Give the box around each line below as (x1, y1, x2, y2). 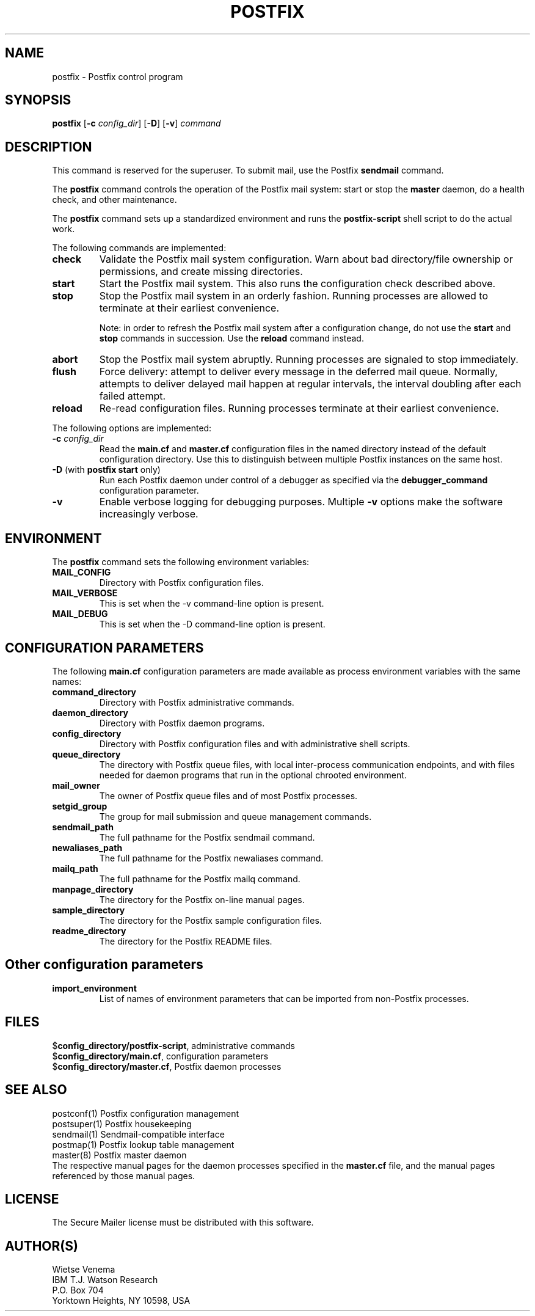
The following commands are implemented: (52, 243, 227, 254)
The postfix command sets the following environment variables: (52, 557, 310, 568)
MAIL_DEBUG (52, 609, 108, 620)
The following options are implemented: (52, 423, 212, 434)
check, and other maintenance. (52, 194, 177, 205)
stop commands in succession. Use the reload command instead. (99, 333, 364, 344)
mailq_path (52, 863, 98, 874)
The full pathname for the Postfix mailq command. (99, 873, 300, 884)
